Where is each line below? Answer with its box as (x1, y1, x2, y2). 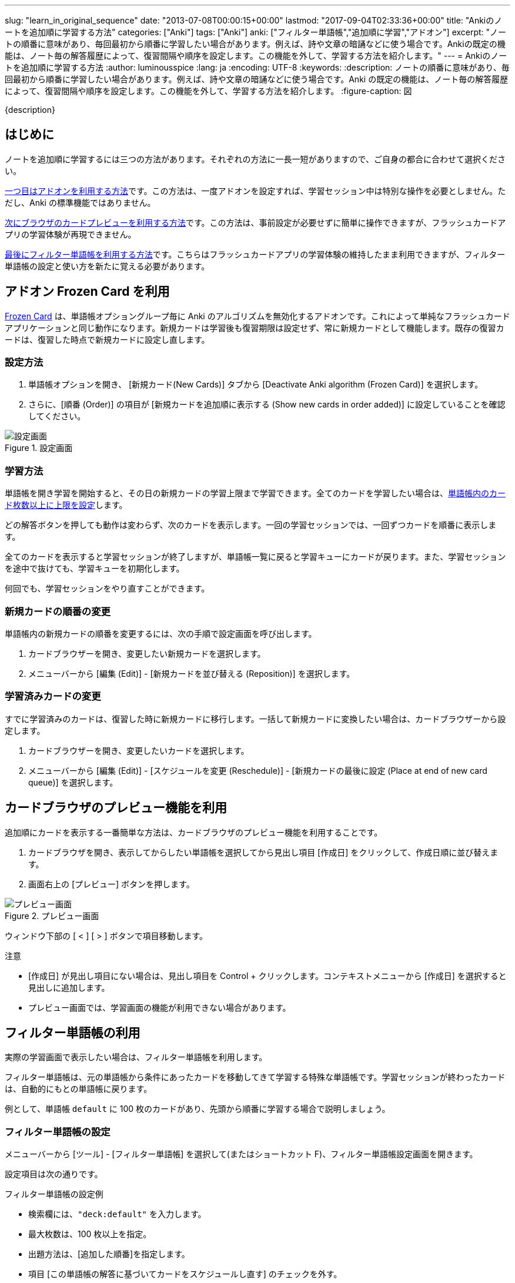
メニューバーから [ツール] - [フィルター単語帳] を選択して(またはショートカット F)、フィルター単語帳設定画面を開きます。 (5, 1149, 478, 1160)
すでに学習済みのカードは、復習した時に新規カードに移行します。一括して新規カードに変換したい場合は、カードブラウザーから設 (5, 713, 506, 724)
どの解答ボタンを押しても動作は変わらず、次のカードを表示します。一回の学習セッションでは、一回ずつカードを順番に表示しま (5, 520, 497, 530)
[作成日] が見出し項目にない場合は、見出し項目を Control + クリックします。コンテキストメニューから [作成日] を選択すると (28, 970, 507, 981)
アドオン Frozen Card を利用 (5, 284, 170, 299)
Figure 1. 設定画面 (5, 443, 73, 453)
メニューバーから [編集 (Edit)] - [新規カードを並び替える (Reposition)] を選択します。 (28, 668, 355, 679)
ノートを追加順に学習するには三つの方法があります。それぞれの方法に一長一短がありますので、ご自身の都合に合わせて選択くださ (5, 153, 506, 164)
